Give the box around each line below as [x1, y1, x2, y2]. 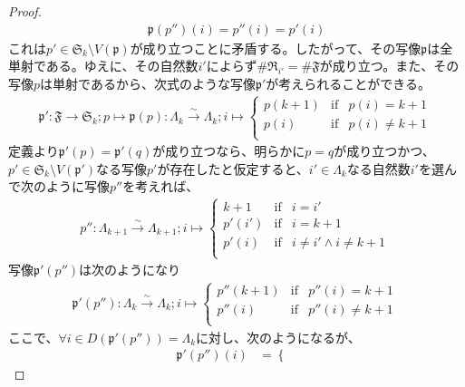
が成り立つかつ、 [334, 141, 435, 160]
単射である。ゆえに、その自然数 [8, 56, 199, 75]
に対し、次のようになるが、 [196, 327, 361, 346]
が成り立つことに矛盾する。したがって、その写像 [130, 38, 421, 57]
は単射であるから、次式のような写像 [40, 73, 256, 92]
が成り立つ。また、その [319, 56, 460, 75]
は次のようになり [79, 260, 181, 279]
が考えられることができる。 [266, 73, 431, 92]
